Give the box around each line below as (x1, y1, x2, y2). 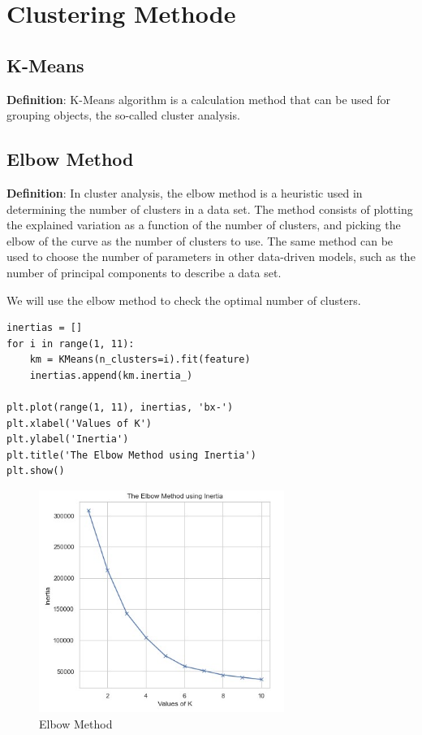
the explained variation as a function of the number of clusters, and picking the (6, 216, 401, 233)
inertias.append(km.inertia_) (29, 369, 193, 381)
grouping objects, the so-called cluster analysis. (6, 107, 240, 124)
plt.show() (6, 465, 65, 477)
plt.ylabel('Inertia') (6, 433, 129, 446)
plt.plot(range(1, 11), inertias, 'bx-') (6, 402, 234, 414)
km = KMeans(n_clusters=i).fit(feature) (29, 354, 251, 366)
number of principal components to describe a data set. (6, 263, 282, 281)
